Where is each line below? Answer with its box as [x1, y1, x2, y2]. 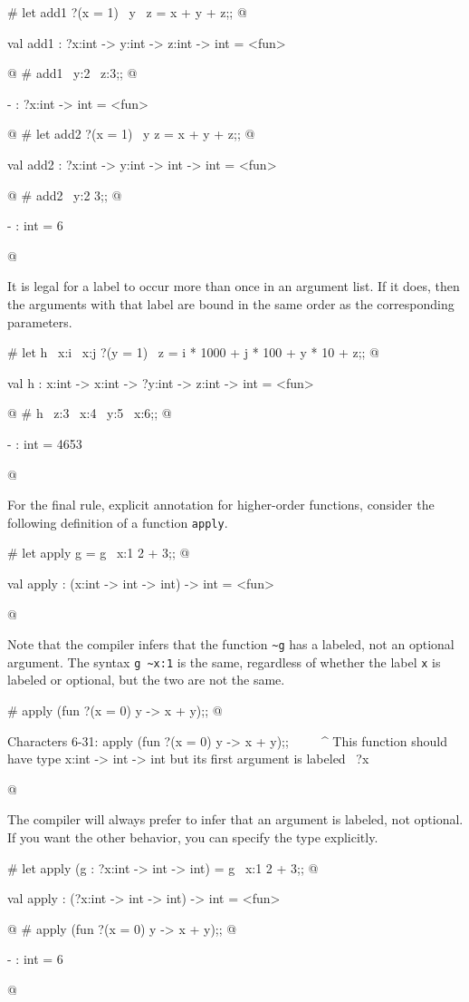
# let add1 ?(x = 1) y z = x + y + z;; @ [7, 3, 247, 21]
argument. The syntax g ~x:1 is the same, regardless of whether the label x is [7, 652, 441, 671]
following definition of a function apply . [7, 512, 228, 531]
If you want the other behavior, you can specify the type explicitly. [7, 828, 378, 846]
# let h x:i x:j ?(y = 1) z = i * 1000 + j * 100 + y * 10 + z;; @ [7, 343, 379, 362]
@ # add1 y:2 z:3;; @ [7, 63, 138, 83]
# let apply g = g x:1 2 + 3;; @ [7, 543, 190, 562]
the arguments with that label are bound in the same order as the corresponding [7, 294, 455, 313]
